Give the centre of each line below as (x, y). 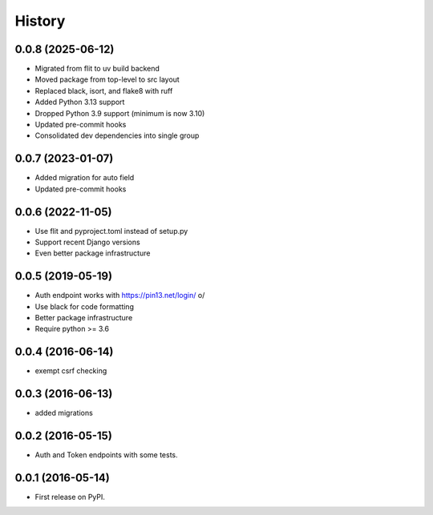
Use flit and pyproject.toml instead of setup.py (111, 231)
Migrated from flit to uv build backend (97, 69)
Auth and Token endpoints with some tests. (106, 455)
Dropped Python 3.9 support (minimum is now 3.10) (120, 113)
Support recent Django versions (87, 242)
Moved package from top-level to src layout (107, 79)
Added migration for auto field (85, 178)
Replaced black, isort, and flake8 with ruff (104, 91)
